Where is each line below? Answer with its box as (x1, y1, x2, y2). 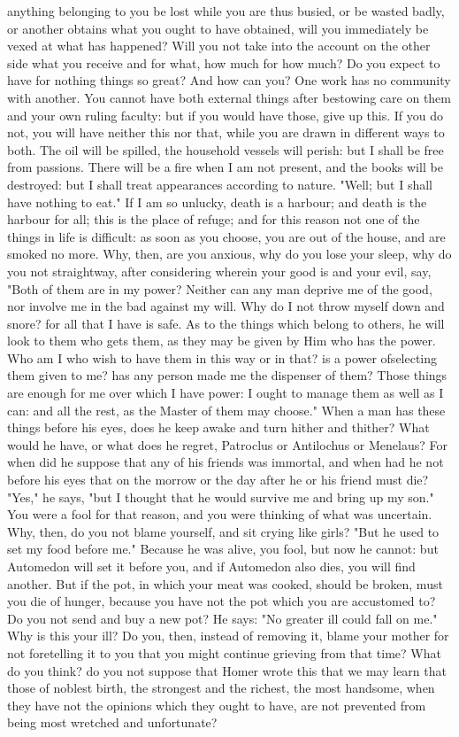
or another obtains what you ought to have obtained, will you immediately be (7, 19, 429, 37)
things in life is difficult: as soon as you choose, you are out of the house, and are (7, 227, 446, 245)
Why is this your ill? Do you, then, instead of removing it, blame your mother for (7, 626, 449, 645)
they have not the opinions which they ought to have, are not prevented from (7, 695, 426, 714)
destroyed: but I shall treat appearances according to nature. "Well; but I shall (7, 175, 432, 193)
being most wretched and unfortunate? (7, 713, 218, 732)
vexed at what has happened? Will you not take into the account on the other (7, 36, 431, 55)
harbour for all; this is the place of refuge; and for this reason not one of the (7, 210, 420, 229)
